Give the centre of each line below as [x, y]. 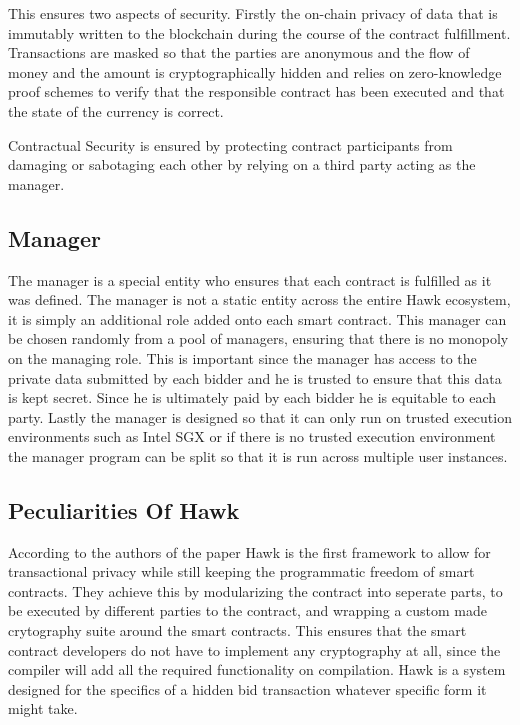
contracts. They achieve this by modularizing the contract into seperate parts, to [255, 590]
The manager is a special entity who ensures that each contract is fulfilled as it [250, 279]
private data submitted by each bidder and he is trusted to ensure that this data [255, 377]
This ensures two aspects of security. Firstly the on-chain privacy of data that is [253, 13]
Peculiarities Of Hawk [124, 509]
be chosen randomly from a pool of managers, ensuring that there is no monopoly [258, 338]
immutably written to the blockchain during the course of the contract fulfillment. [259, 32]
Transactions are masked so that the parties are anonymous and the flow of [239, 52]
